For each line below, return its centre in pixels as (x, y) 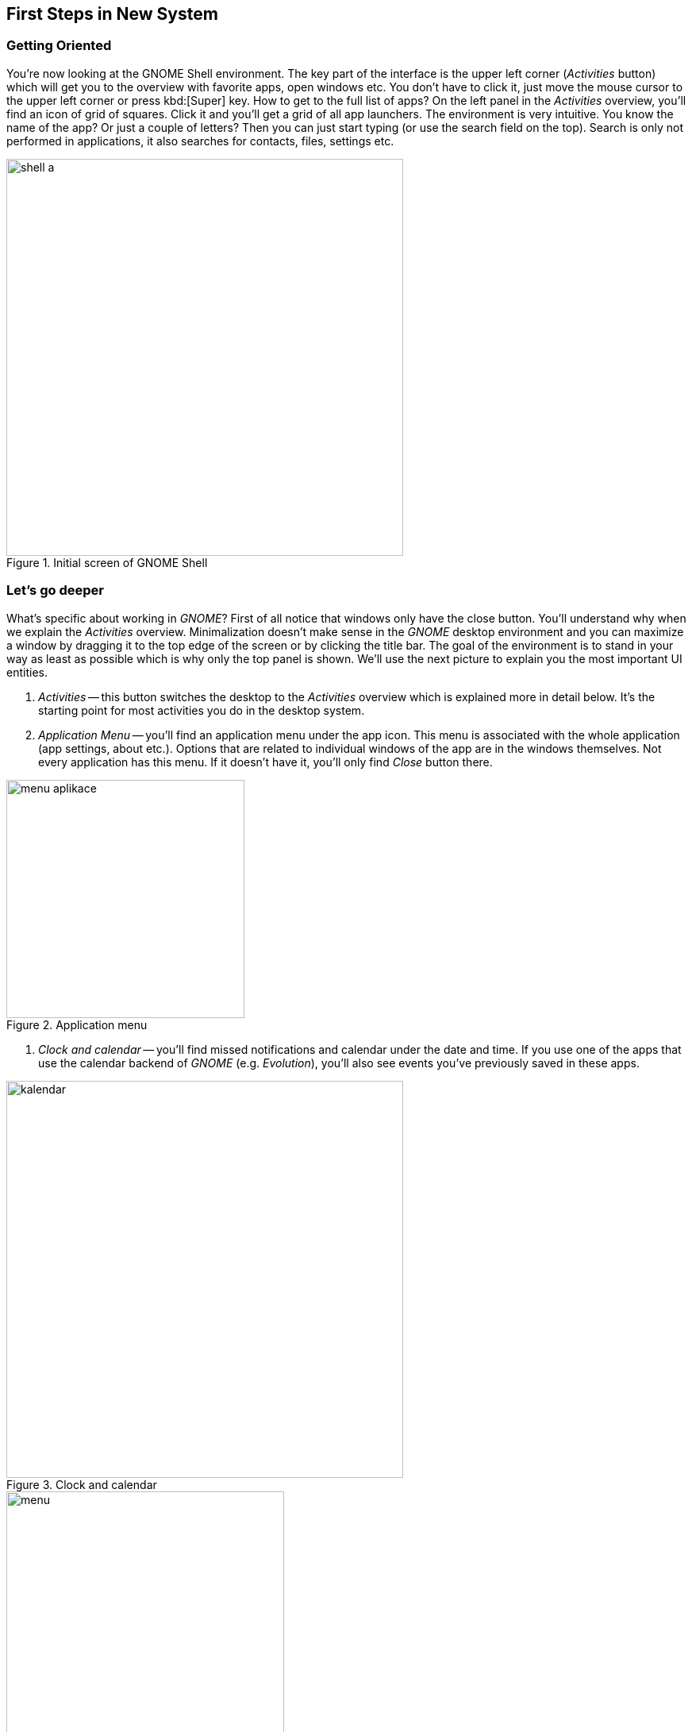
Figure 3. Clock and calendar (82, 1484)
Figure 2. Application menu (77, 1024)
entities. (27, 672)
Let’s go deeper (55, 590)
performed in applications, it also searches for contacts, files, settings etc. (200, 141)
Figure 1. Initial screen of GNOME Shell (107, 562)
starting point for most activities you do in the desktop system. (202, 710)
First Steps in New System (112, 14)
